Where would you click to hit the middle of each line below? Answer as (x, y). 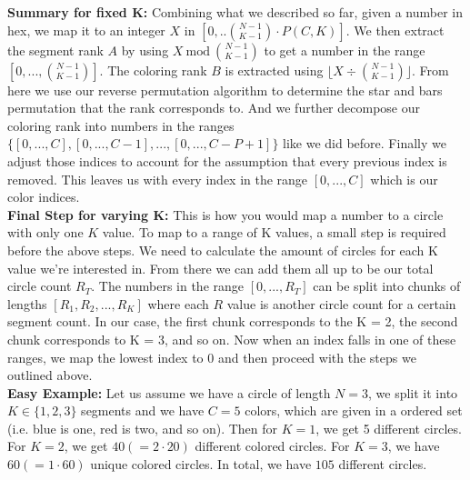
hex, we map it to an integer (86, 30)
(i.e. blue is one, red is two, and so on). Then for (143, 428)
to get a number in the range (345, 50)
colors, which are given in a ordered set (354, 410)
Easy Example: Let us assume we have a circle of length (169, 392)
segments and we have (143, 410)
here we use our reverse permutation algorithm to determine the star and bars (225, 90)
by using (145, 50)
